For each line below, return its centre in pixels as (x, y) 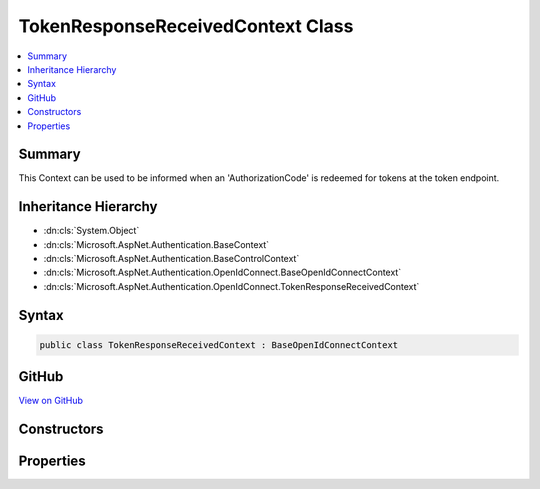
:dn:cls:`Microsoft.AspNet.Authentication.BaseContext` (156, 244)
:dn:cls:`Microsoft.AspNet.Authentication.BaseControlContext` (171, 259)
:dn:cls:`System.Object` (91, 231)
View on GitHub (51, 401)
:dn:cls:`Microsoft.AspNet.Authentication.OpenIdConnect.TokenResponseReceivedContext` (231, 286)
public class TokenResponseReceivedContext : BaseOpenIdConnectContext (219, 344)
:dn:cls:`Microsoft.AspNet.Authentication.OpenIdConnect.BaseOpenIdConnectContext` (222, 272)
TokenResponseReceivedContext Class (186, 26)
